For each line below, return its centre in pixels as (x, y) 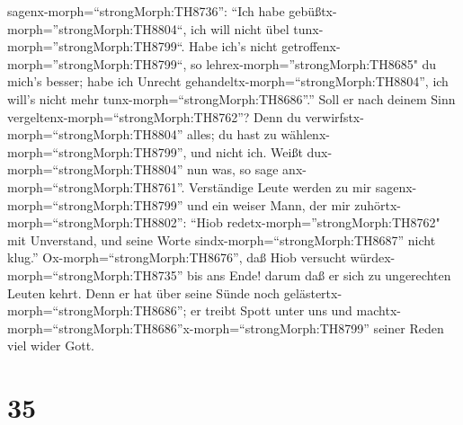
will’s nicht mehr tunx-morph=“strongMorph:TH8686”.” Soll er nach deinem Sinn (231, 98)
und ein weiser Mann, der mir (269, 204)
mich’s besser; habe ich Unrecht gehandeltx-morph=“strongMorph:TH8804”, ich (228, 81)
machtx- (378, 310)
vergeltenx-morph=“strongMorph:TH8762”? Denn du (154, 116)
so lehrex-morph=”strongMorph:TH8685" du (314, 63)
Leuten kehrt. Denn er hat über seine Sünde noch (144, 292)
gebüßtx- (313, 11)
